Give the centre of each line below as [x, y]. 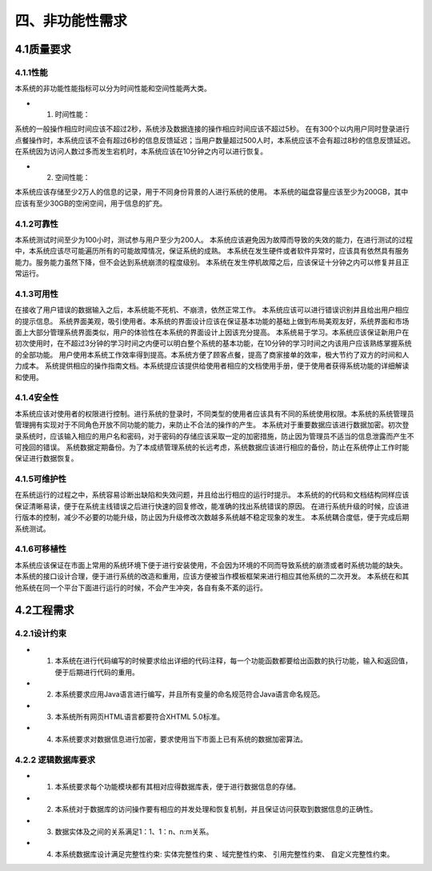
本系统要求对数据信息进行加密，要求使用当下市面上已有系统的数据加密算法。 [181, 739]
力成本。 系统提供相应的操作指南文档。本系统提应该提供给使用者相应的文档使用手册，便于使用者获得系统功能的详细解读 [212, 366]
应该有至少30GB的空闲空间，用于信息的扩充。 [91, 203]
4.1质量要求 [43, 49]
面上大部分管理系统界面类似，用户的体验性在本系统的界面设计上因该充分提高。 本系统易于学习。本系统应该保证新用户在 [212, 333]
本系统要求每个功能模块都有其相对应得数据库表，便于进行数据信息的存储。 [177, 787]
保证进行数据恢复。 [46, 458]
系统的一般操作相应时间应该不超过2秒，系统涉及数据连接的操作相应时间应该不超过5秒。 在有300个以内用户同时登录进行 [212, 129]
